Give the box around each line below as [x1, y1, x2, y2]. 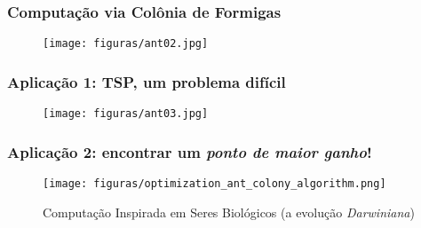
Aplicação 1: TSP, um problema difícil [7, 70, 286, 92]
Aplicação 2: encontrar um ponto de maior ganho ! [7, 140, 372, 162]
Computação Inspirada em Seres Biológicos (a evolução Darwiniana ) [43, 202, 415, 221]
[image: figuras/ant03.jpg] [43, 107, 209, 121]
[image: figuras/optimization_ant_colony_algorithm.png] [43, 177, 386, 190]
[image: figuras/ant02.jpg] [43, 37, 209, 51]
